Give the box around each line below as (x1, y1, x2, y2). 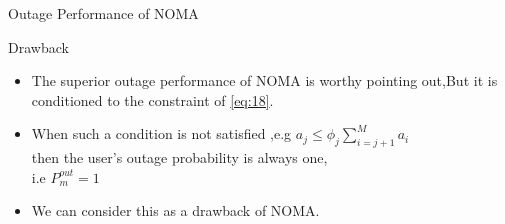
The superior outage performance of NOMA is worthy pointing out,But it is (31, 70, 498, 91)
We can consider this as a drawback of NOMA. (31, 200, 320, 221)
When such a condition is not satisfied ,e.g (31, 123, 292, 144)
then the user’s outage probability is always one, (31, 147, 328, 168)
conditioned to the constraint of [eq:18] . (31, 89, 274, 110)
